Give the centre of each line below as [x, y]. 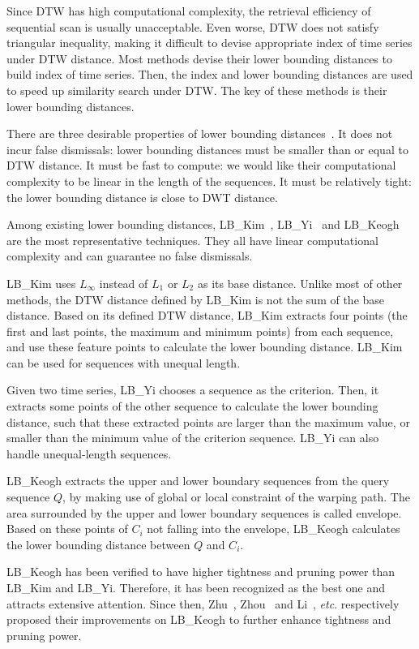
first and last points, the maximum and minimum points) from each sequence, [200, 331]
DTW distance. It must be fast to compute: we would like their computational [201, 165]
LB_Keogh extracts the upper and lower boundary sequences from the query [198, 481]
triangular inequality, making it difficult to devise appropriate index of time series [209, 43]
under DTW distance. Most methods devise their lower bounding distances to [199, 58]
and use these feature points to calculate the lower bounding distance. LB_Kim [205, 347]
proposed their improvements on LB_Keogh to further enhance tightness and [199, 619]
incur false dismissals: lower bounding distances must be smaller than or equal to [207, 149]
